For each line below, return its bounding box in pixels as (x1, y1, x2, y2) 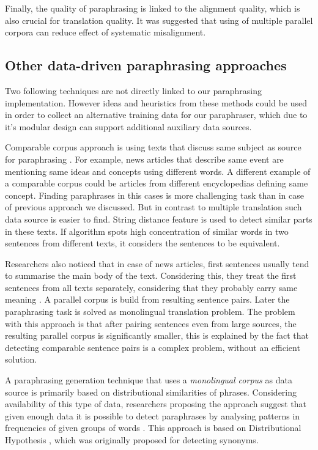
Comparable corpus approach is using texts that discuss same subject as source (5, 141, 301, 153)
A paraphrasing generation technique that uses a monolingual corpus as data (5, 374, 292, 386)
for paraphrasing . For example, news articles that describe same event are (5, 152, 284, 165)
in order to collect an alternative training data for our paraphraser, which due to (5, 108, 308, 121)
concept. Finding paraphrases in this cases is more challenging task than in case (5, 188, 304, 201)
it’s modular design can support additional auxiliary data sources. (5, 120, 252, 133)
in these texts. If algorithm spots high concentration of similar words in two (5, 224, 289, 237)
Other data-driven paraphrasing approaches (5, 56, 287, 75)
